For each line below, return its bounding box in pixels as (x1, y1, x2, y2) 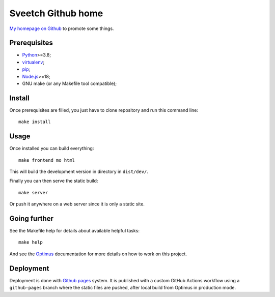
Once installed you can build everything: (9, 145, 94, 152)
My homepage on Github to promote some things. (9, 25, 114, 32)
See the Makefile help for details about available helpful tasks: (9, 228, 140, 234)
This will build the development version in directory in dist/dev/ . (9, 168, 149, 174)
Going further (9, 214, 53, 223)
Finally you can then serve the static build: (9, 178, 98, 184)
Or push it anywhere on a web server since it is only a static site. (9, 201, 145, 207)
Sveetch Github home (9, 8, 103, 19)
